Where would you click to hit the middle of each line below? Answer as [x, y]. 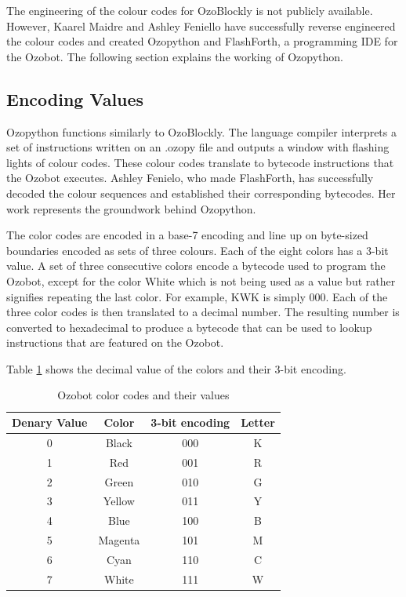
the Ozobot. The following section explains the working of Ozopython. [175, 56]
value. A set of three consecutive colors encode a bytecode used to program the [196, 266]
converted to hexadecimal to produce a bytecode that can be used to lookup [189, 327]
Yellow [119, 501]
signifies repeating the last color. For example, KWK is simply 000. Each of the [197, 296]
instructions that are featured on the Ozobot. [115, 342]
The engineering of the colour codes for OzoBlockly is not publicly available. [190, 10]
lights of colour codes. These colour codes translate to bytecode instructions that [200, 162]
